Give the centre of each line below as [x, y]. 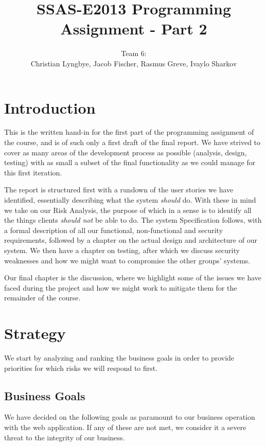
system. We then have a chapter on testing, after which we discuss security [122, 250]
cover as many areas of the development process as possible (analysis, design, [126, 152]
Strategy [35, 333]
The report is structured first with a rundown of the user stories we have [119, 190]
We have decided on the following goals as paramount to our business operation [130, 417]
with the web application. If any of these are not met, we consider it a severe [125, 427]
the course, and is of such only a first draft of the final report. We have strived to [132, 142]
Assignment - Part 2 [134, 29]
